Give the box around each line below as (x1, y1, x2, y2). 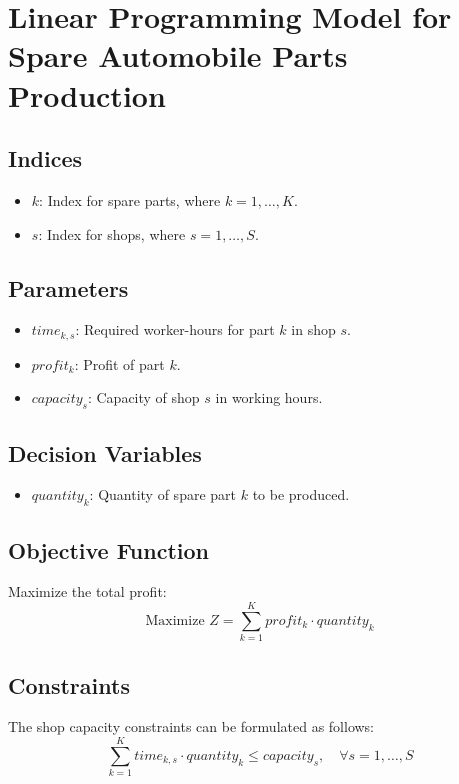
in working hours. (215, 387, 323, 408)
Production (8, 74, 166, 115)
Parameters (8, 272, 129, 303)
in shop (291, 319, 336, 340)
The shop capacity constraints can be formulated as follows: (8, 716, 375, 737)
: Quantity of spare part (89, 484, 237, 505)
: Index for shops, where (38, 223, 186, 244)
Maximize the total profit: (8, 581, 167, 602)
